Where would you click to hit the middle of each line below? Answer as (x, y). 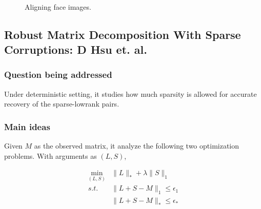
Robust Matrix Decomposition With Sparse (123, 34)
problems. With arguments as (51, 155)
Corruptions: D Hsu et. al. (76, 49)
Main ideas (27, 126)
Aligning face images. (58, 6)
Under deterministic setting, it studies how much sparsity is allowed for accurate (130, 93)
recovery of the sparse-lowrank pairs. (62, 104)
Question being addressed (58, 75)
